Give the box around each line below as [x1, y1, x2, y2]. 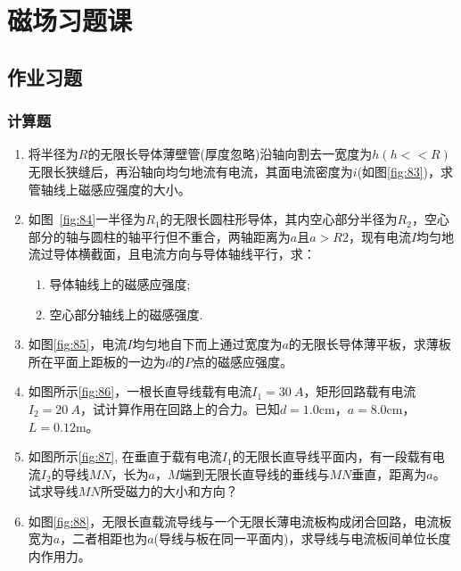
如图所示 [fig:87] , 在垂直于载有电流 [28, 447, 222, 466]
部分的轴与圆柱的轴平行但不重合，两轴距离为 [28, 227, 291, 245]
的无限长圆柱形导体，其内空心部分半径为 [160, 210, 398, 228]
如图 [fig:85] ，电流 [28, 335, 128, 353]
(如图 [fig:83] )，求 [357, 161, 454, 180]
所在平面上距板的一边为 [28, 352, 166, 370]
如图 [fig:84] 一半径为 [28, 210, 146, 228]
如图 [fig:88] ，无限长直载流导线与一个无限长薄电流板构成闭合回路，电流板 [28, 511, 452, 530]
